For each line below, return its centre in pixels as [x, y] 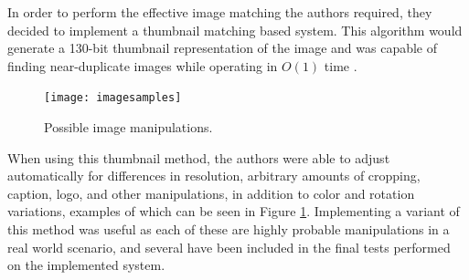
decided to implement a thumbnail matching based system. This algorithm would [235, 30]
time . [341, 65]
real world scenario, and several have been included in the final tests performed [229, 247]
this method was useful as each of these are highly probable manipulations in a [229, 229]
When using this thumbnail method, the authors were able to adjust [199, 157]
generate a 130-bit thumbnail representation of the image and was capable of [223, 48]
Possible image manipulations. [128, 127]
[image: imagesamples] [113, 98]
